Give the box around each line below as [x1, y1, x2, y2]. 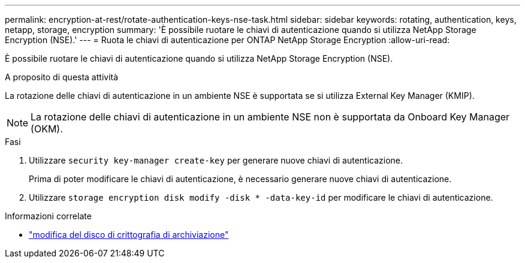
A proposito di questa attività [5, 72, 119, 82]
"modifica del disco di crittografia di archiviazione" [29, 229, 229, 240]
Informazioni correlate [5, 211, 92, 221]
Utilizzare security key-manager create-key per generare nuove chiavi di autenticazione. [29, 155, 403, 165]
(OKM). [31, 123, 63, 135]
